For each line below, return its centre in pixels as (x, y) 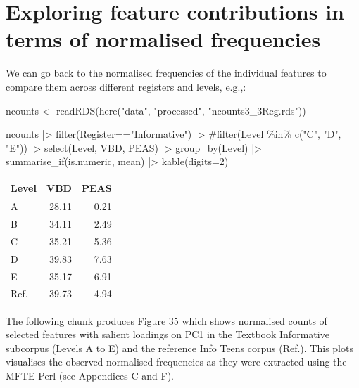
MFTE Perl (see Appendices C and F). (90, 375)
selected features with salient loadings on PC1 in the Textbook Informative (168, 334)
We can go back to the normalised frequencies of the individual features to (166, 73)
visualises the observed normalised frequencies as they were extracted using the (176, 362)
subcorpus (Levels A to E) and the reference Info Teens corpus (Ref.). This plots (179, 348)
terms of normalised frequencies (163, 39)
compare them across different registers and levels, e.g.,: (126, 86)
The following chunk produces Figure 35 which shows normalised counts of (166, 320)
